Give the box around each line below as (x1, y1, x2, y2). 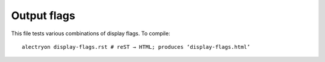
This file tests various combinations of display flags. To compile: (11, 30, 171, 37)
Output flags (11, 9, 75, 22)
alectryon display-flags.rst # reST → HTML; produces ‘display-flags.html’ (22, 44, 250, 50)
